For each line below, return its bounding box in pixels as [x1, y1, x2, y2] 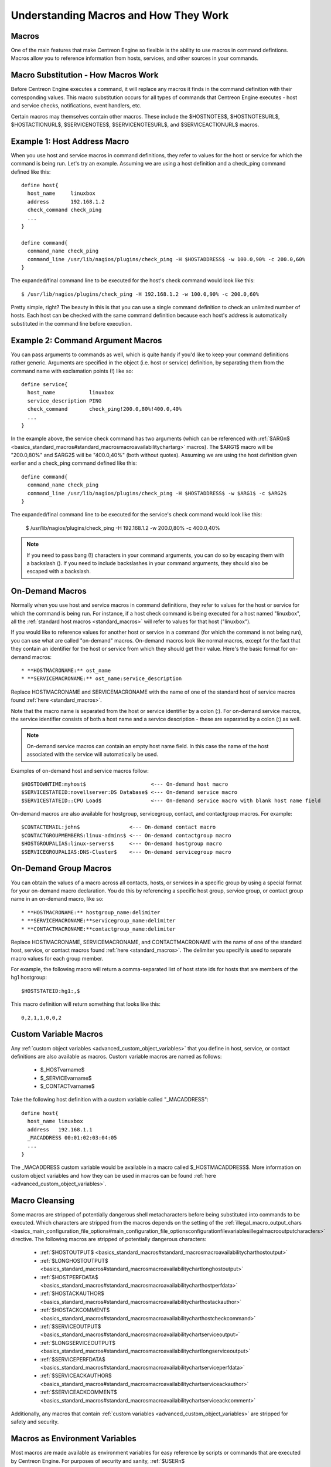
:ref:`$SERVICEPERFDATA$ [40, 1356, 105, 1363]
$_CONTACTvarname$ [40, 1083, 95, 1090]
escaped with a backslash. [26, 568, 91, 575]
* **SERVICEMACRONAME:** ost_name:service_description [21, 675, 182, 682]
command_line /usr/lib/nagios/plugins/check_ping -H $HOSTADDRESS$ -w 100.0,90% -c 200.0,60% [27, 256, 306, 262]
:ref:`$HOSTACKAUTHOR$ [40, 1290, 105, 1297]
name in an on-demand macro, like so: [11, 895, 104, 902]
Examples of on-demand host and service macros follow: [11, 767, 149, 774]
